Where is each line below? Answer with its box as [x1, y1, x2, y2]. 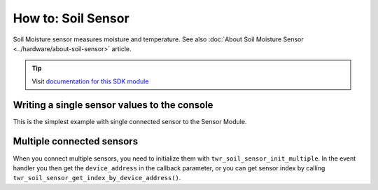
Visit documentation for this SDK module [31, 77, 149, 86]
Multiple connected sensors [13, 135, 139, 147]
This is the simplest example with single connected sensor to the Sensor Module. [13, 117, 247, 125]
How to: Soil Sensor [13, 11, 129, 26]
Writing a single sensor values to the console [13, 99, 213, 111]
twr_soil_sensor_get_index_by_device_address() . [13, 174, 181, 182]
